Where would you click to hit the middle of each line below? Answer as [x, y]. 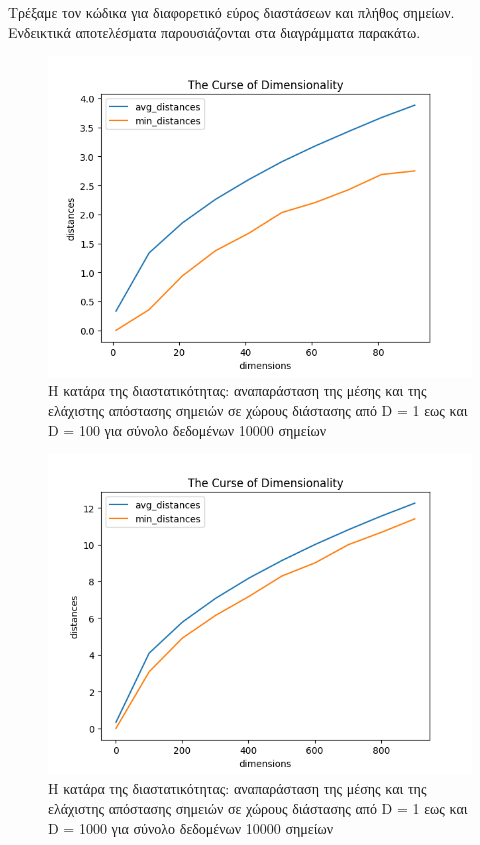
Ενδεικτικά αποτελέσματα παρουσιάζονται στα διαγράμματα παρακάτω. [214, 31]
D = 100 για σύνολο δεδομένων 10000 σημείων [187, 429]
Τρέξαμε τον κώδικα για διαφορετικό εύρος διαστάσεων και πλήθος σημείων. [231, 12]
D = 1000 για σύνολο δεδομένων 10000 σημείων [191, 827]
